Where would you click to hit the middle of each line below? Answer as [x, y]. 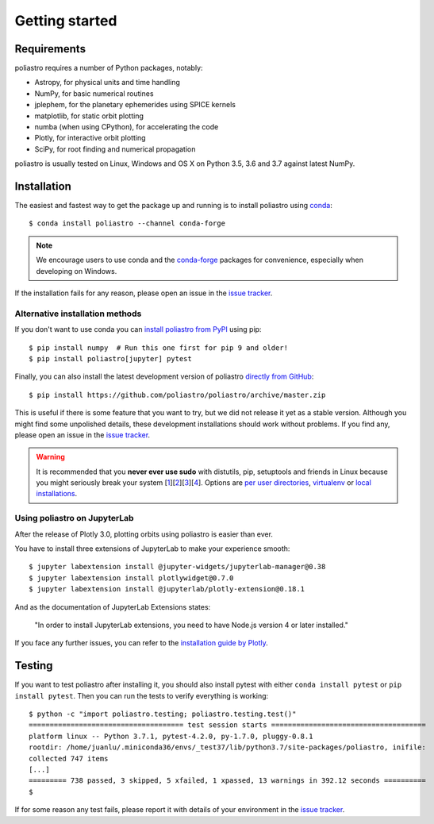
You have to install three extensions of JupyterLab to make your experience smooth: [152, 549]
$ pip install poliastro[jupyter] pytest [110, 358]
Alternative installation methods [78, 314]
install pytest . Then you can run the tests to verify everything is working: [142, 695]
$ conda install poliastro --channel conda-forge [127, 223]
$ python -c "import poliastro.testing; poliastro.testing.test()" [163, 714]
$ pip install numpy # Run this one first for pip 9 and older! [159, 348]
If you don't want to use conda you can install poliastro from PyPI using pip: [138, 329]
